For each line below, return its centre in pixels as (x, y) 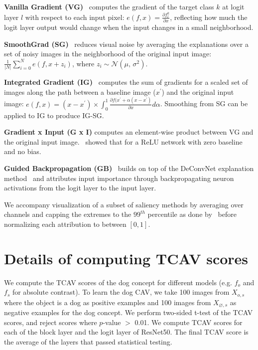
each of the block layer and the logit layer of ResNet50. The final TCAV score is (126, 332)
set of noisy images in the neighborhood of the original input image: (108, 54)
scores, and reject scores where (51, 322)
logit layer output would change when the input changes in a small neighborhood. (129, 27)
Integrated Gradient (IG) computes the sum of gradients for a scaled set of (126, 82)
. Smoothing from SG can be (204, 103)
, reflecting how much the (209, 17)
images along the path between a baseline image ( (80, 91)
